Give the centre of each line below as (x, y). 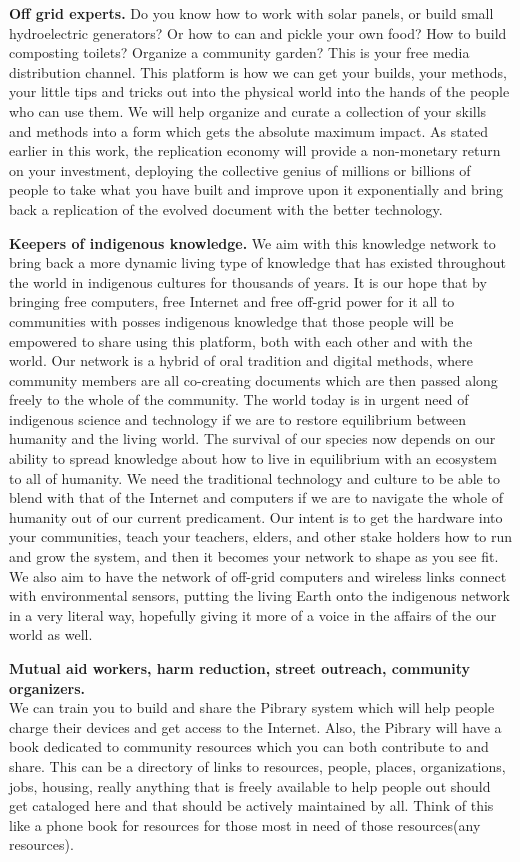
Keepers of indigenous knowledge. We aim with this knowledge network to (252, 242)
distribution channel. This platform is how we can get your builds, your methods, (258, 71)
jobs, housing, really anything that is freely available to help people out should (250, 785)
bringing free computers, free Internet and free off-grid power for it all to (232, 301)
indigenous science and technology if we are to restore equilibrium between (237, 418)
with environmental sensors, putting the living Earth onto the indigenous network (259, 595)
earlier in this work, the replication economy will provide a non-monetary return (255, 150)
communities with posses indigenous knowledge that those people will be (231, 320)
